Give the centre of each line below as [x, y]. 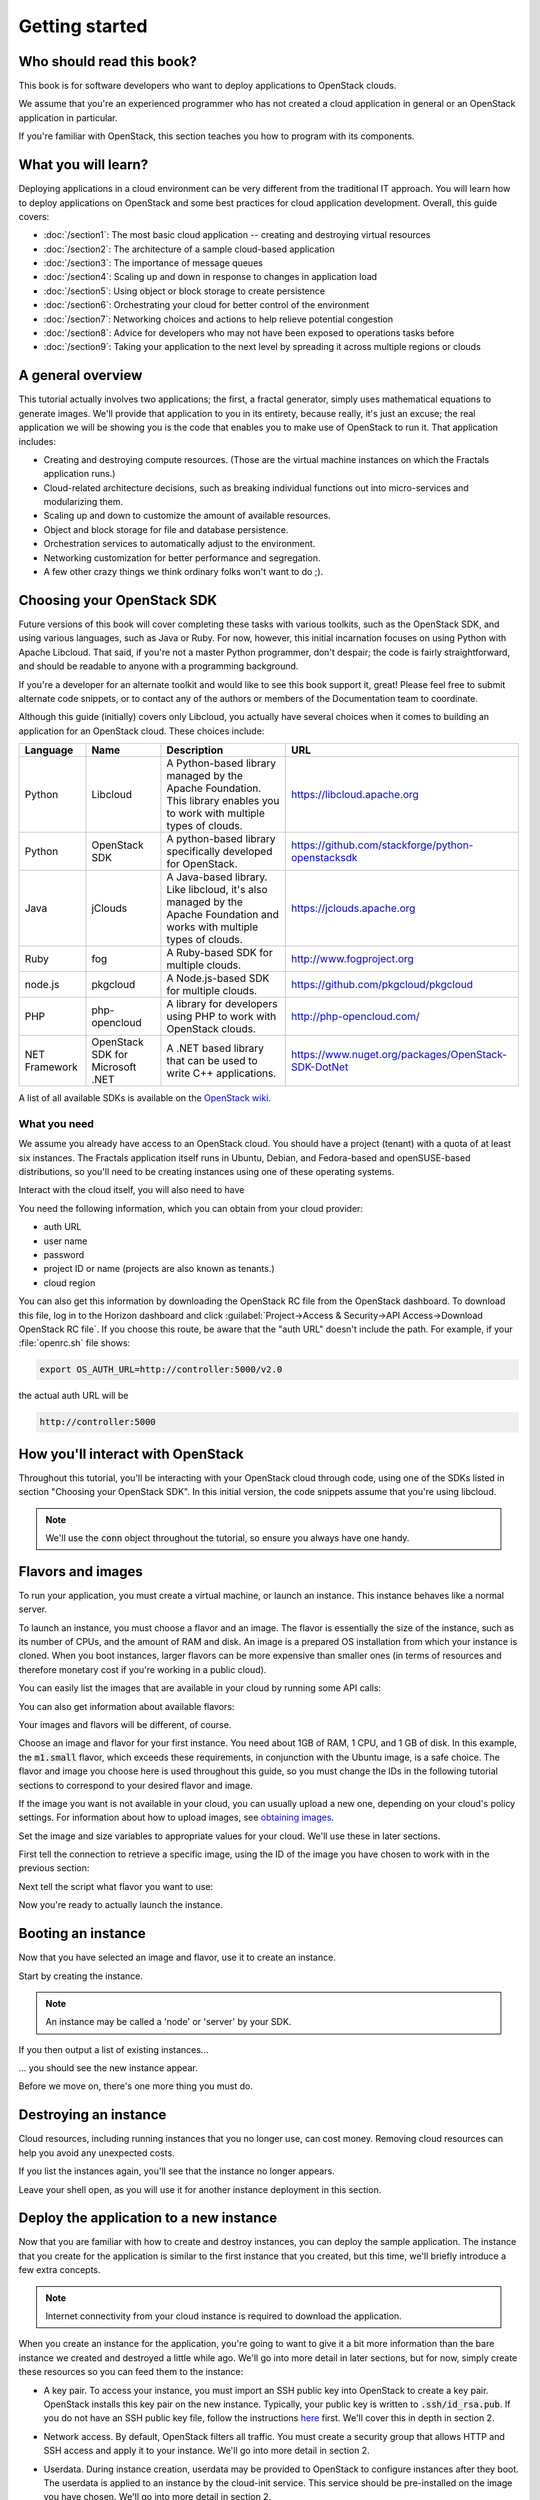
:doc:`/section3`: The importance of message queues [153, 263]
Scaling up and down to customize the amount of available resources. [187, 516]
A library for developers [222, 1004]
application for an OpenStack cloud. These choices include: [141, 731]
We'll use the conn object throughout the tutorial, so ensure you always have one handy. [227, 1537]
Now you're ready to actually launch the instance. [121, 1905]
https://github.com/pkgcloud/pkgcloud [382, 985]
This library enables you [223, 801]
